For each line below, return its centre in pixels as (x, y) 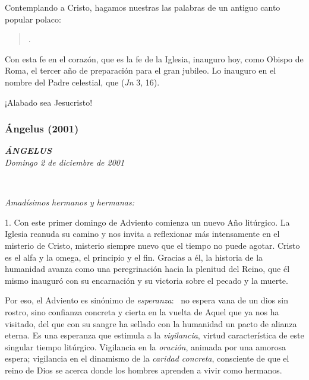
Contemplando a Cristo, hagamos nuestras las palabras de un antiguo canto (143, 7)
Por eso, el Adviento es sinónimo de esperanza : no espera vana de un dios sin (146, 300)
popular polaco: (33, 19)
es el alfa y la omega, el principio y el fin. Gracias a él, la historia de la (134, 257)
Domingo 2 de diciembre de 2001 (65, 162)
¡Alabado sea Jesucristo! (49, 102)
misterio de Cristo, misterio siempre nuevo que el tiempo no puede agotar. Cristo (152, 245)
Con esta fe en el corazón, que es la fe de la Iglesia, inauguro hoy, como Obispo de (154, 58)
